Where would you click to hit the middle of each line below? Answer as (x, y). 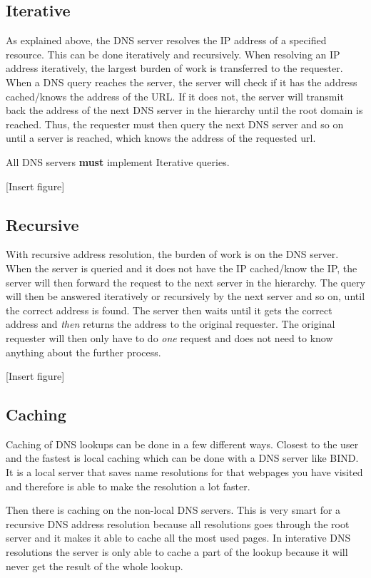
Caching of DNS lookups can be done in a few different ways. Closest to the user (182, 444)
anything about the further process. (83, 352)
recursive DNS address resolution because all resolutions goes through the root (178, 523)
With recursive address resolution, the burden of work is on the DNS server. (172, 254)
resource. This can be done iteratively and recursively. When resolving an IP (173, 54)
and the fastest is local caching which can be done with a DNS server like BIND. (182, 458)
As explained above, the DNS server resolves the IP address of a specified (166, 40)
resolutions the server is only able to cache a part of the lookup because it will (177, 552)
